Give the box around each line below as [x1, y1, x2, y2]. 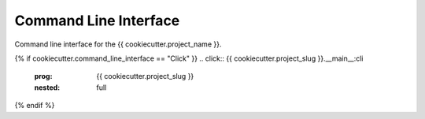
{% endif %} [14, 101, 55, 110]
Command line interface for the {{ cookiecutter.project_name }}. [14, 39, 222, 49]
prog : [34, 72, 53, 81]
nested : [34, 83, 61, 92]
